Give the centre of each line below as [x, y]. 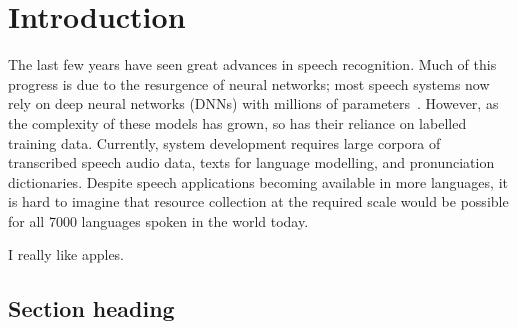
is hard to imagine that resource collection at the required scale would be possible [258, 201]
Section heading [91, 308]
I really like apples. [66, 254]
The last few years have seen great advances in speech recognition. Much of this [252, 64]
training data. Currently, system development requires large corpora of [224, 142]
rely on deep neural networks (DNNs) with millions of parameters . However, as [253, 103]
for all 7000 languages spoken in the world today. [158, 220]
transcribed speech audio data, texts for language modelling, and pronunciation [251, 162]
